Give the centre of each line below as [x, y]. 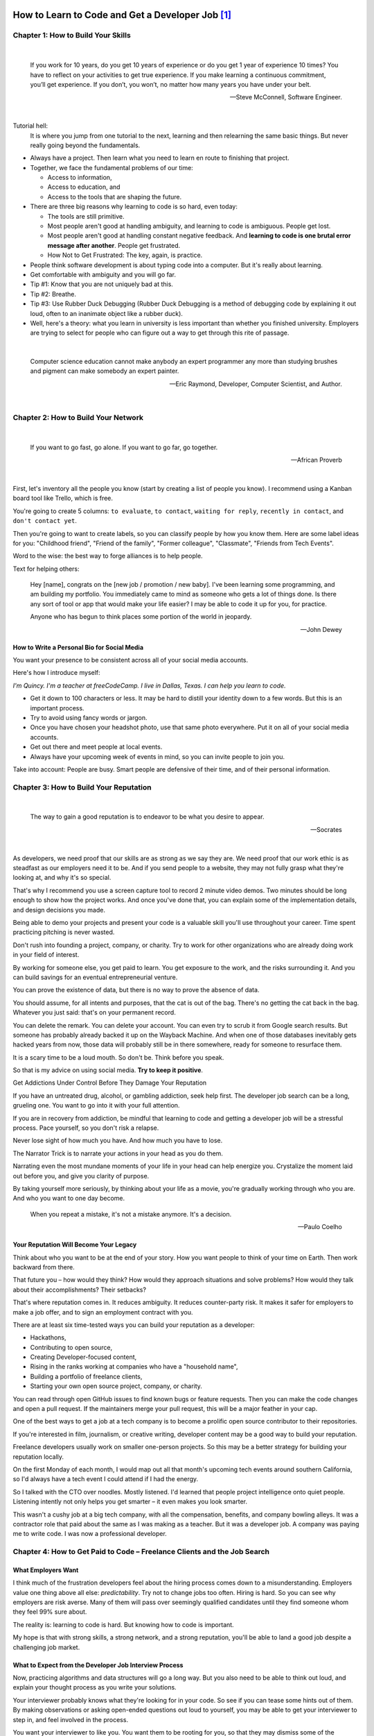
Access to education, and [84, 187]
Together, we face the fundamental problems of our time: [112, 167]
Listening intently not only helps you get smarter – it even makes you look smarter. [130, 1502]
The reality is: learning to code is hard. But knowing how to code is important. [124, 1624]
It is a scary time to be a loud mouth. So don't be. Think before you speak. [118, 1057]
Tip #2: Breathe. [53, 294]
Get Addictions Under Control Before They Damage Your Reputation [110, 1083]
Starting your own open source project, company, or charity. [116, 1386]
